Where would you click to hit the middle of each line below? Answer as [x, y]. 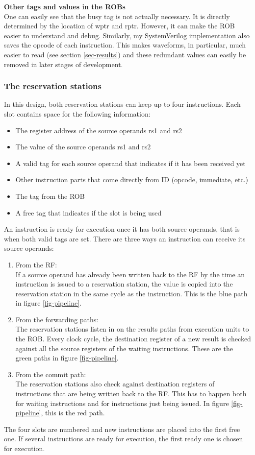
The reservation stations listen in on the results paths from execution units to [132, 329]
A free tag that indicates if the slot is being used [89, 212]
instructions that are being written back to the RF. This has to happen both [131, 394]
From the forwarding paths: [57, 319]
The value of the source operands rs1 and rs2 [83, 147]
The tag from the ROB [50, 196]
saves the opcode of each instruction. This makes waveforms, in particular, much [125, 45]
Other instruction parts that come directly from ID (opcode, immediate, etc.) [132, 180]
